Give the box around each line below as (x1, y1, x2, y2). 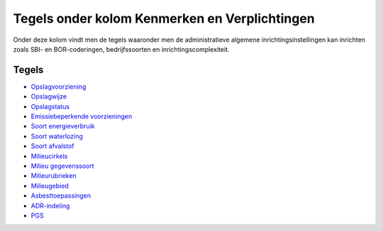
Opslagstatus (30, 102, 70, 111)
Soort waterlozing (30, 132, 83, 140)
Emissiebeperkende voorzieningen (30, 112, 133, 120)
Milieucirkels (30, 152, 68, 160)
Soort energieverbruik (30, 122, 95, 130)
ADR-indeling (30, 201, 70, 210)
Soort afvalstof (30, 142, 74, 150)
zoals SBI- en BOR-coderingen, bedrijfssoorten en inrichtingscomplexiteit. (13, 45, 230, 53)
